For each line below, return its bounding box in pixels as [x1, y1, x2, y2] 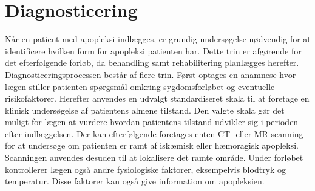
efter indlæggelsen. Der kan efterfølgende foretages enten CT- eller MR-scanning [5, 127, 303, 140]
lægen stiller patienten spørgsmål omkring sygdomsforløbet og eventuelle [5, 80, 275, 92]
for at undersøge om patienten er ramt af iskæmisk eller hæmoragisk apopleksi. [5, 139, 299, 152]
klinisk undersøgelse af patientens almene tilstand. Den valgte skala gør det [5, 103, 285, 116]
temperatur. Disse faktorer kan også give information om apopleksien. [5, 175, 265, 187]
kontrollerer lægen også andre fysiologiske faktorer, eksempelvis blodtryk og [5, 163, 286, 175]
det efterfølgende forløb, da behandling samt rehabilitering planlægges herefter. [5, 56, 299, 69]
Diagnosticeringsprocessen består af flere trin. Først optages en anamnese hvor [5, 68, 296, 80]
